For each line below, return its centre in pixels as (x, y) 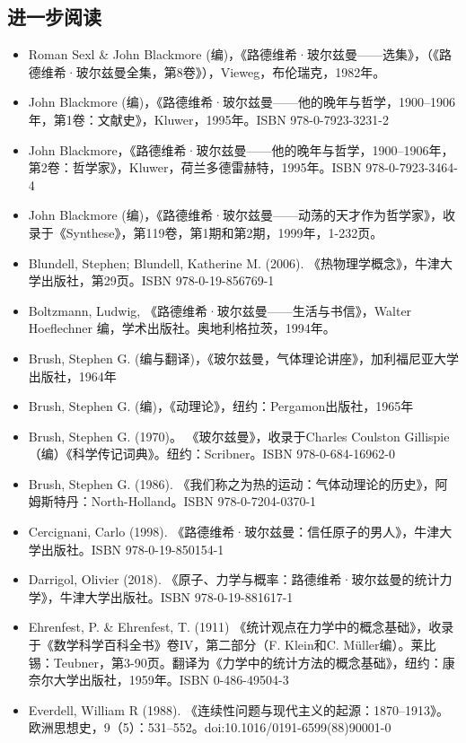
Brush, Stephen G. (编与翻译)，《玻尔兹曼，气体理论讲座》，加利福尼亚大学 (243, 358)
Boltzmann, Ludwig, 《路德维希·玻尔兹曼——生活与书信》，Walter (220, 310)
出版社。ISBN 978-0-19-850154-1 (132, 549)
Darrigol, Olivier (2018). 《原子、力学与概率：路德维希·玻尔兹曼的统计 (234, 579)
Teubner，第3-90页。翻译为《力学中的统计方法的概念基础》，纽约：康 (254, 662)
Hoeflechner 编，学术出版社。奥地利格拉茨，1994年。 (182, 328)
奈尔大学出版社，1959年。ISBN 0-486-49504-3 (158, 680)
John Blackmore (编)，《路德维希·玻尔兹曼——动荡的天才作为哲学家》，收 (242, 215)
